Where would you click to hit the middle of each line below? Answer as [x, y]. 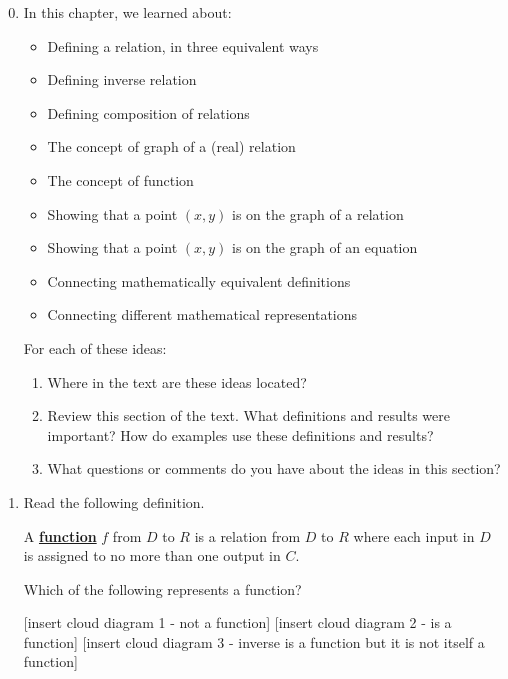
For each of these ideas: [95, 347]
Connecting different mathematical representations [202, 314]
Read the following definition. [114, 501]
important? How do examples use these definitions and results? [240, 434]
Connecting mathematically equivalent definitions [199, 280]
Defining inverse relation [122, 79]
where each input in [414, 535]
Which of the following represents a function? [162, 588]
